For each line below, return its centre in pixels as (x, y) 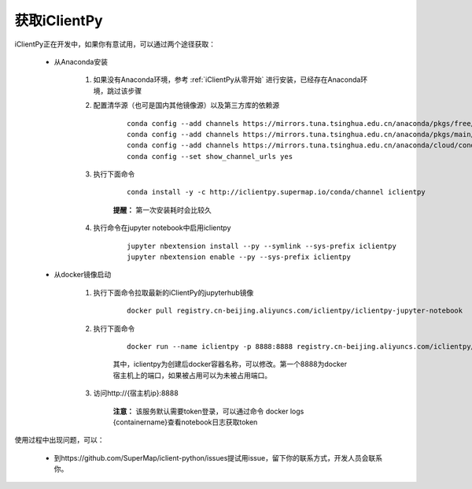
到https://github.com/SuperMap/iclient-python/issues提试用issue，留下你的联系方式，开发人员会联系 (218, 458)
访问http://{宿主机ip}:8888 (136, 393)
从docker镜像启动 (83, 275)
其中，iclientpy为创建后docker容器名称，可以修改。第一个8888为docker (230, 364)
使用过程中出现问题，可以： (59, 440)
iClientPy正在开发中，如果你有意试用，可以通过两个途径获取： (115, 44)
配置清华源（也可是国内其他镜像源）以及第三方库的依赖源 (186, 106)
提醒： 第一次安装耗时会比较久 (162, 209)
